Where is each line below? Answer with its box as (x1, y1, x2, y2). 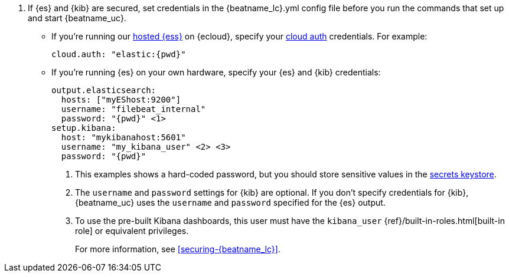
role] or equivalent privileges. (75, 226, 189, 236)
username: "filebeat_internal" (61, 104, 206, 114)
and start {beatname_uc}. (28, 13, 126, 23)
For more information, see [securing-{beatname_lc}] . (75, 244, 280, 254)
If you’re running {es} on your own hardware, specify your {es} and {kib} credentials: (51, 67, 381, 77)
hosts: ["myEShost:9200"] (61, 95, 181, 104)
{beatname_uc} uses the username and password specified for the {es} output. (75, 197, 386, 207)
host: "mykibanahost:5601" (61, 133, 186, 142)
